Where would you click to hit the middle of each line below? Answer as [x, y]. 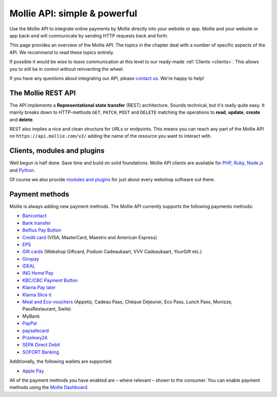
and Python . [22, 170]
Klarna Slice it [37, 295]
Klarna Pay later [39, 287]
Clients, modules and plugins [57, 151]
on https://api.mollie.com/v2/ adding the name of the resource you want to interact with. [111, 136]
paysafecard [36, 330]
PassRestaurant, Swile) [47, 309]
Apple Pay [33, 371]
